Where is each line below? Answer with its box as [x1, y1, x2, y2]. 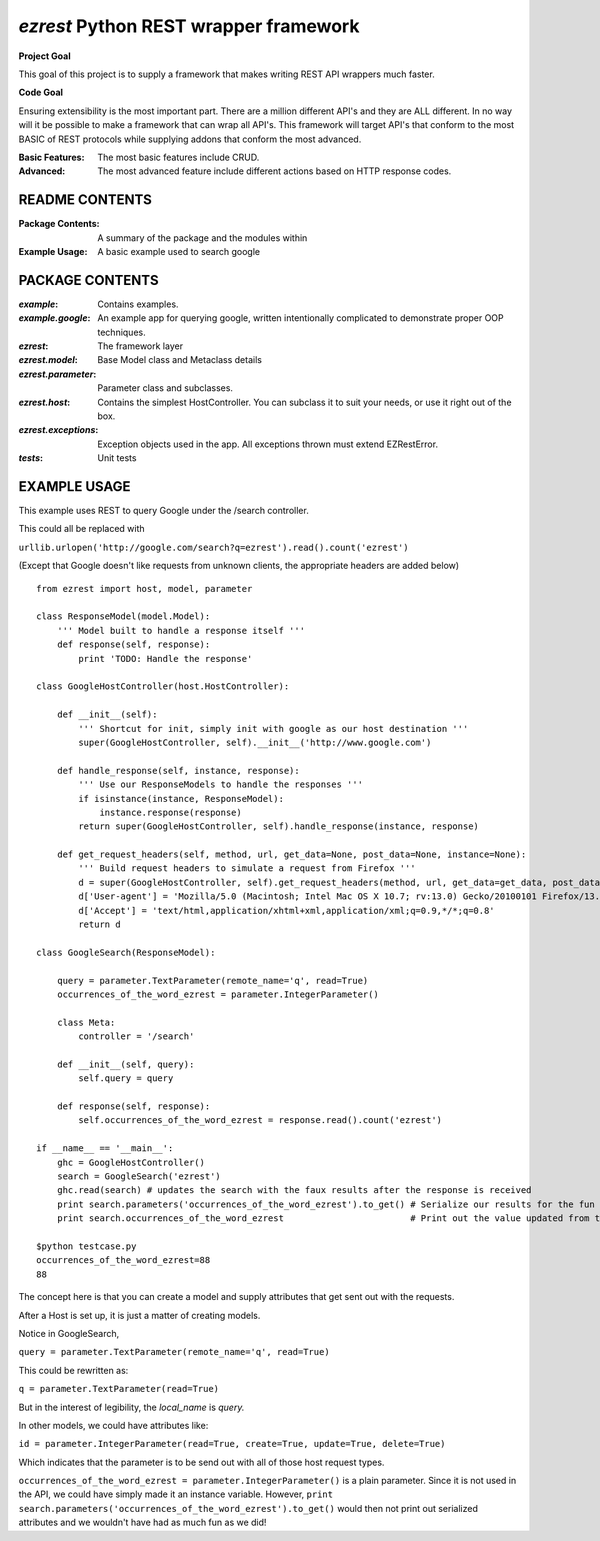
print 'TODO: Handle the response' [78, 653, 253, 664]
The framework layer [97, 340, 184, 352]
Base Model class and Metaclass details [97, 354, 262, 366]
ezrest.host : [18, 396, 71, 408]
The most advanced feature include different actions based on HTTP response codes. [97, 165, 452, 177]
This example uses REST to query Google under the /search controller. [18, 505, 309, 517]
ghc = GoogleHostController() [56, 1156, 205, 1168]
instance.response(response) [99, 806, 242, 818]
